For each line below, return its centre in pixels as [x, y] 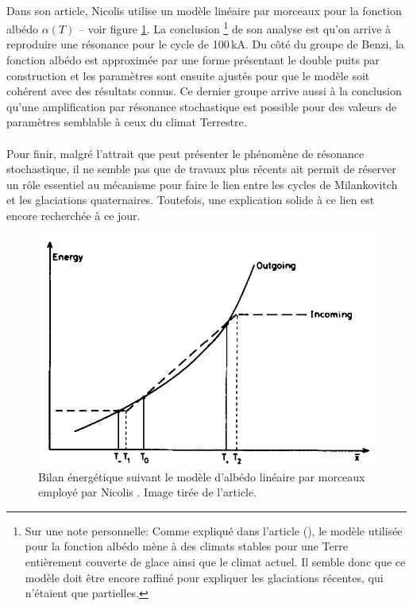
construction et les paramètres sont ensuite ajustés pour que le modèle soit [188, 75]
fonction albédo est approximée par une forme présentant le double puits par [193, 60]
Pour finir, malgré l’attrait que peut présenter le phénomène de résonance [185, 153]
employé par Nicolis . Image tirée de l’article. [148, 492]
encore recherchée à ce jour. [73, 215]
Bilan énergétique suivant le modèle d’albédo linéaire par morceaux [202, 476]
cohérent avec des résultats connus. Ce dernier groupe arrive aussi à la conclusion [204, 91]
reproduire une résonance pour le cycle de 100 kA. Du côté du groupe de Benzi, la [205, 44]
